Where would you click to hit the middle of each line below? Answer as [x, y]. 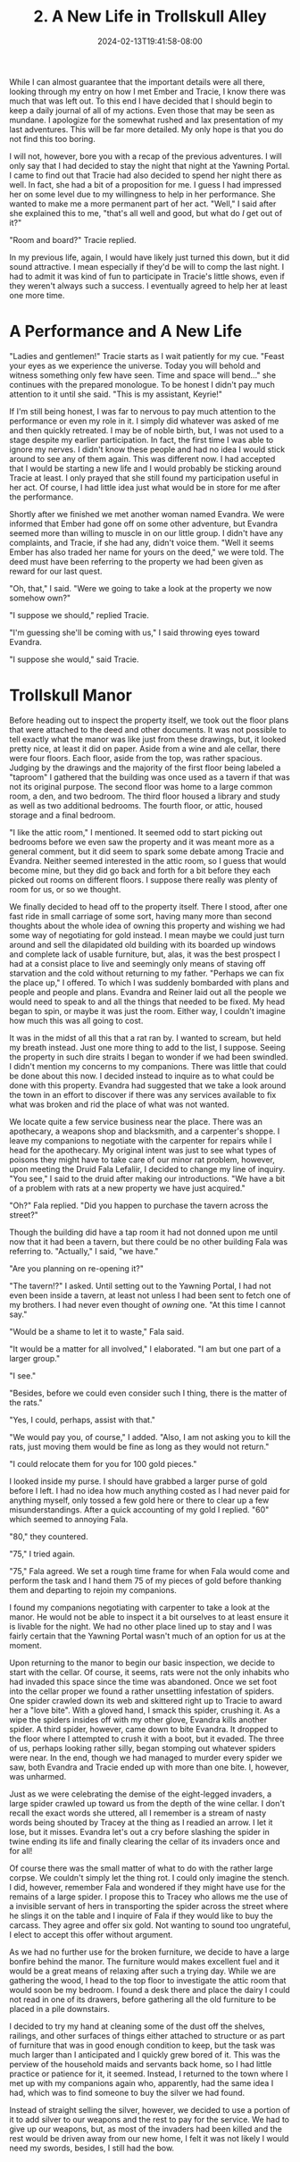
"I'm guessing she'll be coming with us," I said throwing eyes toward [135, 633]
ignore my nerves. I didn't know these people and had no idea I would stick [147, 449]
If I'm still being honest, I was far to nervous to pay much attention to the [143, 411]
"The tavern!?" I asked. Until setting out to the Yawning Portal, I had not [140, 1286]
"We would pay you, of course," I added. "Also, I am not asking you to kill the [150, 1437]
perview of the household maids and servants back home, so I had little [141, 2064]
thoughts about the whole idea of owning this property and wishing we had [147, 926]
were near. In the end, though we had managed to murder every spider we [146, 1757]
